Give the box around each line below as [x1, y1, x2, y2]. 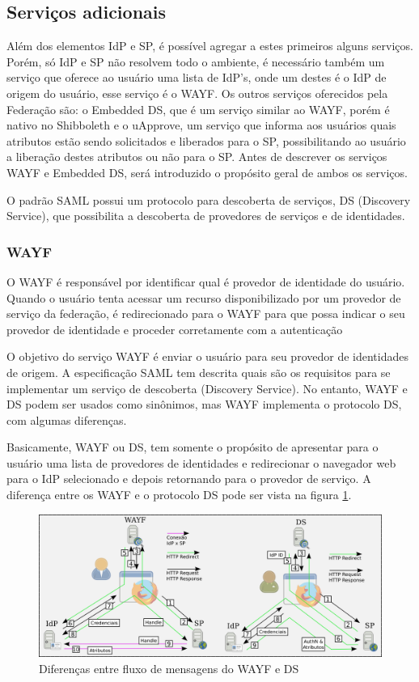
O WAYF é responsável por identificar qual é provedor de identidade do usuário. [6, 273, 405, 290]
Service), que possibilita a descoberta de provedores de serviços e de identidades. [6, 207, 405, 224]
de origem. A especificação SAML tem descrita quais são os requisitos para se [6, 363, 391, 380]
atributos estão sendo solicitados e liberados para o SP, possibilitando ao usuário [6, 132, 406, 149]
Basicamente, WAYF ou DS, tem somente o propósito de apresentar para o [6, 438, 379, 455]
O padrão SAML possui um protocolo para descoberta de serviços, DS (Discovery [6, 191, 411, 208]
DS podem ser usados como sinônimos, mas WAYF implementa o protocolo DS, [6, 396, 402, 413]
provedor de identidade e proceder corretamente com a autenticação [6, 320, 343, 337]
